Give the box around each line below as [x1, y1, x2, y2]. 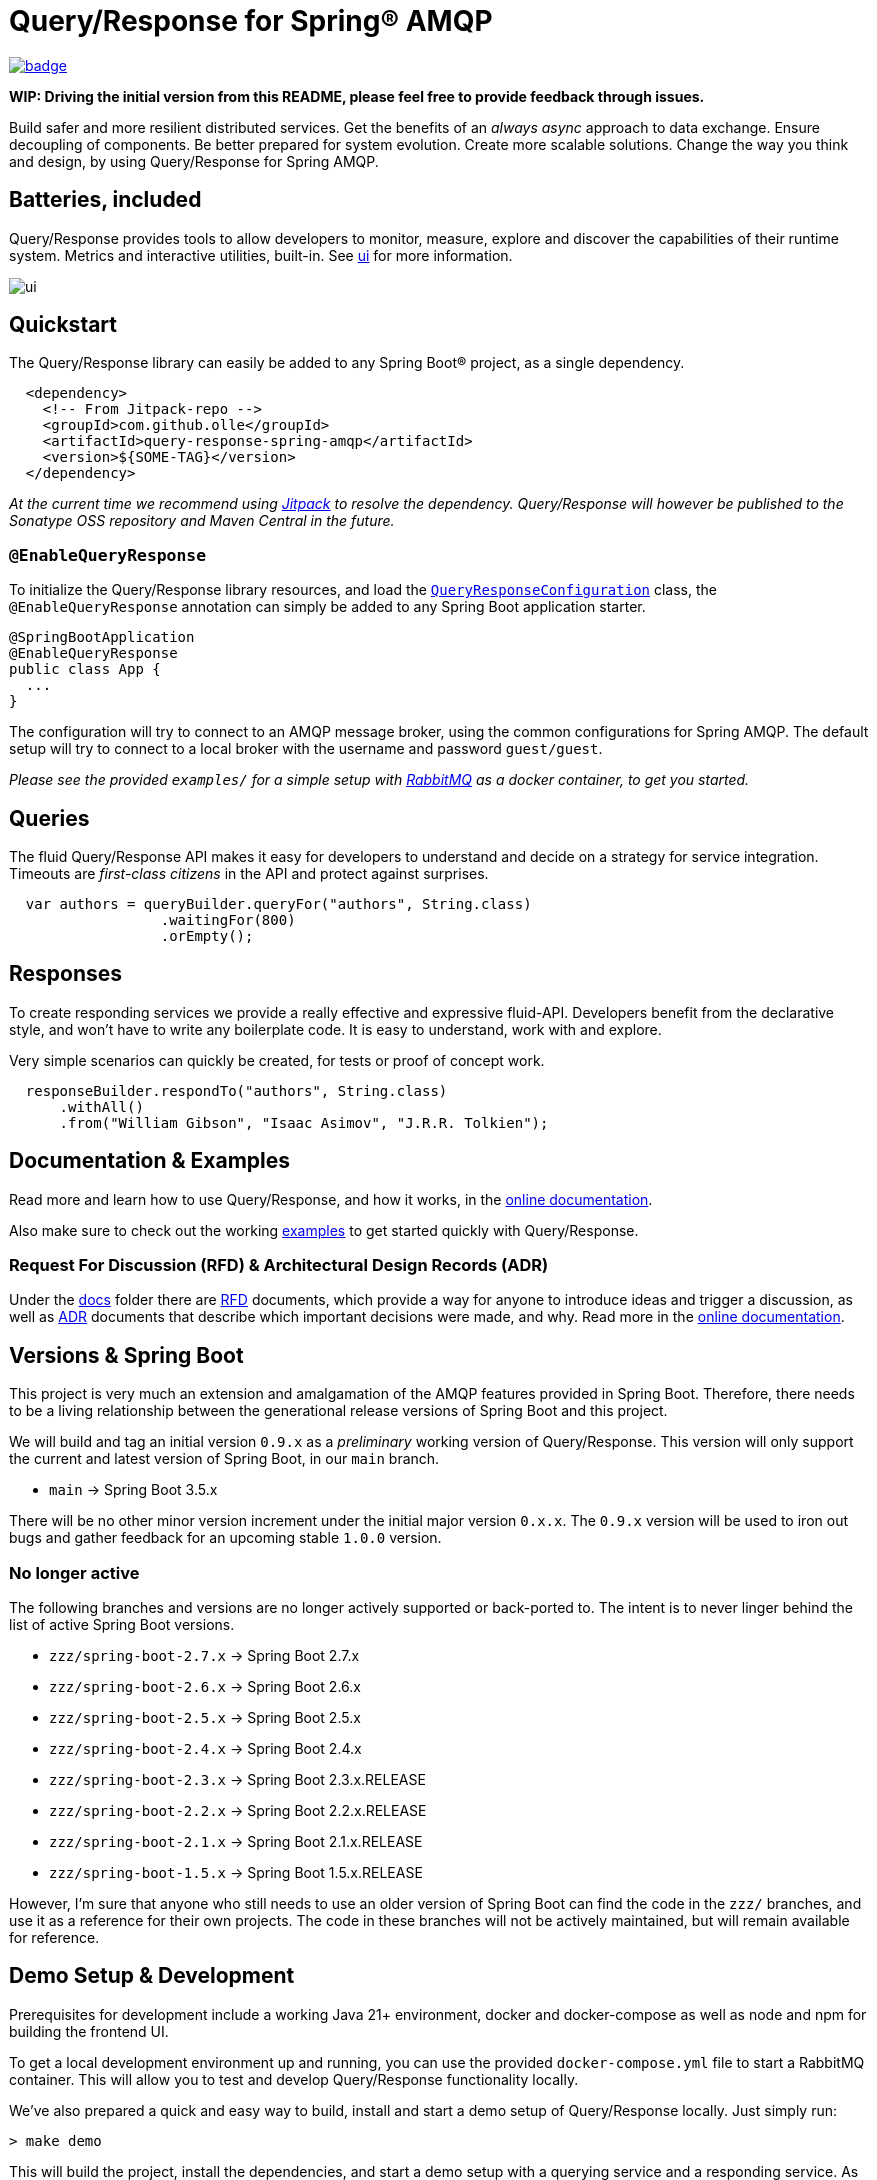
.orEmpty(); [160, 928, 254, 945]
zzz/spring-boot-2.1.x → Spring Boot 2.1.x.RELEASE [49, 1833, 423, 1851]
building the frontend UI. [9, 2022, 169, 2040]
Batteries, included [9, 187, 202, 213]
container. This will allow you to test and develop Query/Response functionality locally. [9, 2070, 579, 2088]
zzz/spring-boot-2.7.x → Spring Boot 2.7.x [49, 1647, 360, 1665]
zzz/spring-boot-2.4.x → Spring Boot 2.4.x [49, 1740, 362, 1758]
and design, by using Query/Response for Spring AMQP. [9, 152, 379, 170]
